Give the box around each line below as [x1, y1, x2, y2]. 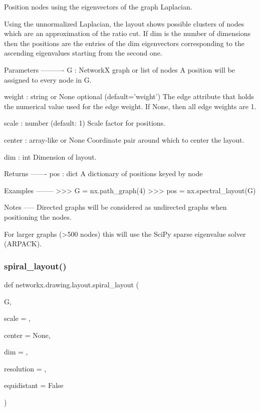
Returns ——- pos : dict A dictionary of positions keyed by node [4, 168, 203, 179]
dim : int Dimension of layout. [4, 151, 97, 162]
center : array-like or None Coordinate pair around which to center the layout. [4, 134, 244, 145]
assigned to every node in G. [4, 74, 92, 85]
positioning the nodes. [4, 211, 72, 222]
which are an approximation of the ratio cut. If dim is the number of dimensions [4, 28, 250, 39]
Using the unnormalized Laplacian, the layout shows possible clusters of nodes [4, 18, 244, 29]
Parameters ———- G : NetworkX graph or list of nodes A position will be [4, 64, 235, 75]
